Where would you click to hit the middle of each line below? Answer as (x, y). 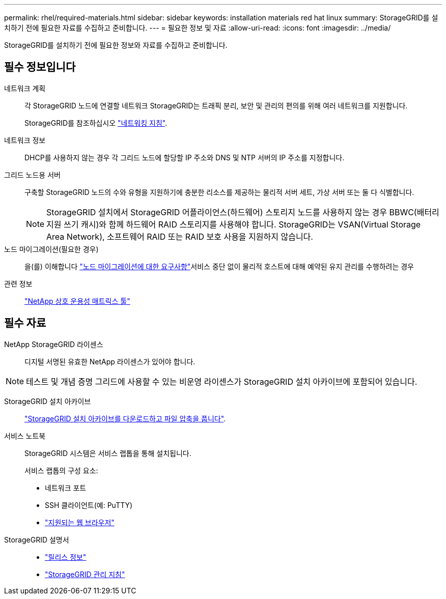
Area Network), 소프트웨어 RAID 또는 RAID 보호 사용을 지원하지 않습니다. (180, 236)
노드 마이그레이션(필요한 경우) (51, 249)
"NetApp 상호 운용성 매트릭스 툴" (77, 301)
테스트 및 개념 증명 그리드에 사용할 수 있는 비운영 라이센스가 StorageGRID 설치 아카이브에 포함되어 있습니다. (222, 381)
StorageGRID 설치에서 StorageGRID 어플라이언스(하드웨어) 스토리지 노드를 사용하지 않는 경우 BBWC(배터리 (243, 212)
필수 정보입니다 (40, 67)
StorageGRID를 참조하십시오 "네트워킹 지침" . (96, 123)
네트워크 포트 (66, 488)
